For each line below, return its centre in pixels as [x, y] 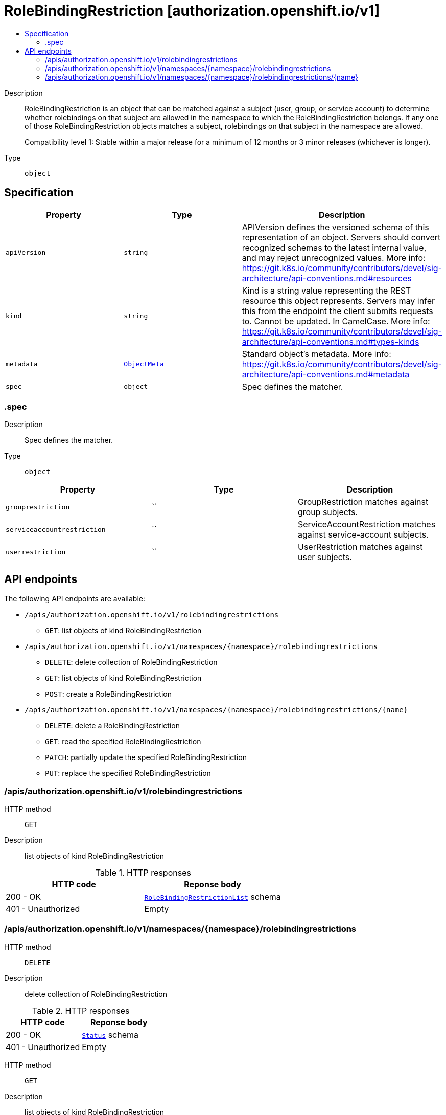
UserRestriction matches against [360, 547]
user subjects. [325, 557]
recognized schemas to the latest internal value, [334, 247]
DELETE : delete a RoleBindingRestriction [112, 726]
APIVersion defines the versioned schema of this [335, 227]
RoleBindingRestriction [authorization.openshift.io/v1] [192, 11]
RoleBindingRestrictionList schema [213, 896]
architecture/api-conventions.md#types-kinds [331, 341]
